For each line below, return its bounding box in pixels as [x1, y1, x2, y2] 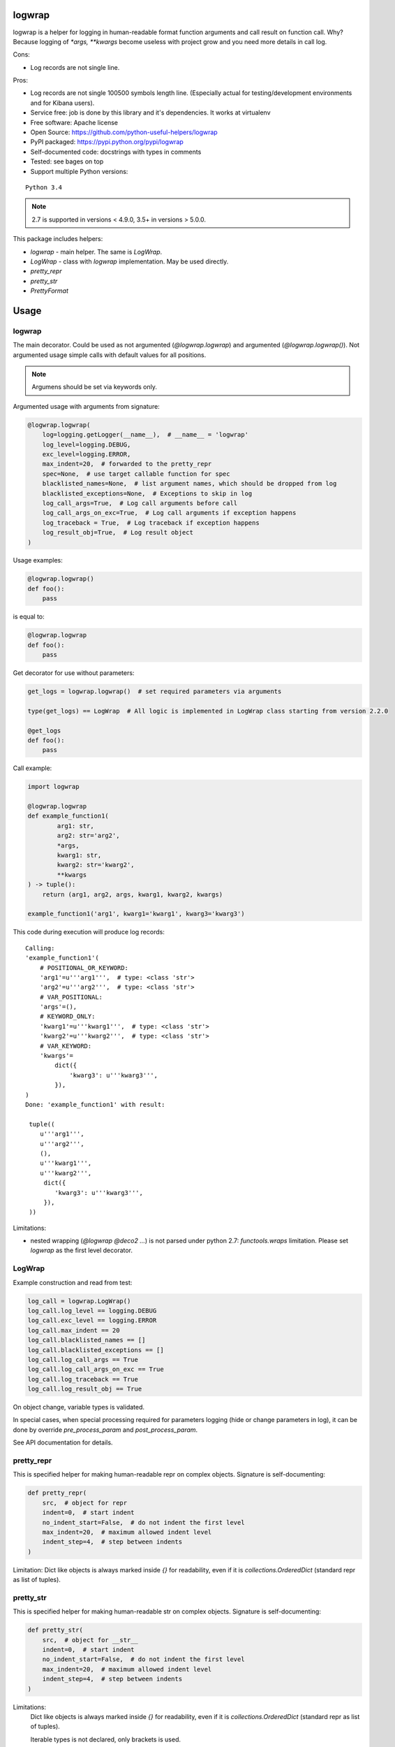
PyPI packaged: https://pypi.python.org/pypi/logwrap [30, 138, 184, 146]
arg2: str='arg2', [57, 832, 120, 840]
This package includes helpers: [13, 235, 103, 243]
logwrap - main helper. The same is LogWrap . [30, 247, 163, 256]
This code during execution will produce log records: [13, 928, 165, 936]
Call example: [13, 764, 52, 772]
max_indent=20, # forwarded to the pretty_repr [42, 460, 212, 468]
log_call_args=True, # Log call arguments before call [42, 499, 238, 507]
